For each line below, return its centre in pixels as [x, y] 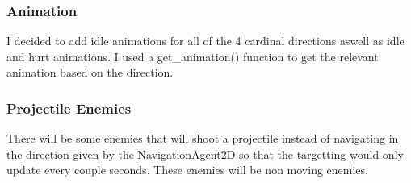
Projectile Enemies [69, 108]
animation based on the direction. [90, 72]
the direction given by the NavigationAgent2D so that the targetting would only [205, 154]
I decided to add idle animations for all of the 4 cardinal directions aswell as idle [205, 41]
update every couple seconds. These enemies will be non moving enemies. [187, 170]
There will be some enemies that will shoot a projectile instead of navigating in [203, 138]
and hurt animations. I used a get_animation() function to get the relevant [193, 56]
